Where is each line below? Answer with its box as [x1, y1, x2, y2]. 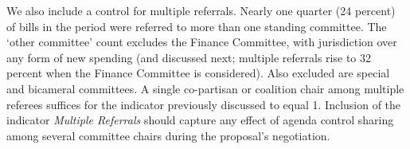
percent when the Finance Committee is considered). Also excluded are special [6, 65, 390, 81]
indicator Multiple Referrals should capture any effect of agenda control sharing [6, 112, 394, 128]
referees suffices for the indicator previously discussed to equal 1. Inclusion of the [6, 96, 401, 112]
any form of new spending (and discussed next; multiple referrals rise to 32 [6, 49, 371, 65]
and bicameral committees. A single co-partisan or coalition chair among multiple [6, 80, 404, 96]
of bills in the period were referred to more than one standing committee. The [6, 18, 387, 34]
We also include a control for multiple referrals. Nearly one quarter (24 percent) [6, 2, 396, 18]
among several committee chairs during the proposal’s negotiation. [6, 127, 330, 143]
